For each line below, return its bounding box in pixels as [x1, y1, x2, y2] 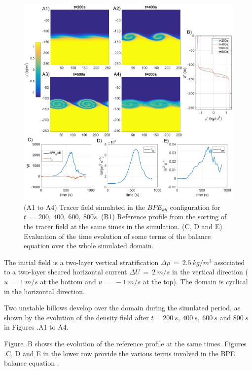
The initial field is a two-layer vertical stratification [4, 257, 159, 267]
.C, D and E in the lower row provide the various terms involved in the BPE [4, 348, 235, 358]
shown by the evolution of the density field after [4, 312, 149, 322]
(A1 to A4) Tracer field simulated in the [24, 202, 145, 212]
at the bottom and [40, 276, 96, 287]
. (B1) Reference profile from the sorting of [97, 211, 227, 222]
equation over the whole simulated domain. [24, 240, 154, 251]
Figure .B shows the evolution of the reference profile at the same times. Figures [4, 338, 247, 349]
